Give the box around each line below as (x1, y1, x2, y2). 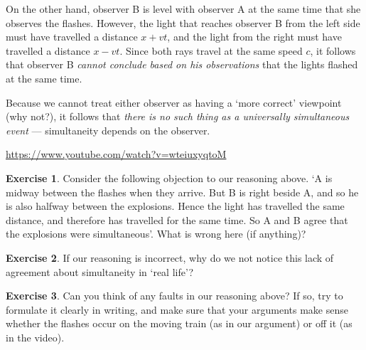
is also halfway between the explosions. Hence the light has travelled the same (6, 198, 345, 213)
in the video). (6, 329, 65, 344)
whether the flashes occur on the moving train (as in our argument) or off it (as (6, 316, 352, 331)
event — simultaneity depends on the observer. (6, 122, 210, 137)
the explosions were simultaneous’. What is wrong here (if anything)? (6, 226, 306, 241)
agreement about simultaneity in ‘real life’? (6, 264, 194, 279)
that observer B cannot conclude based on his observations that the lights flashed (6, 57, 358, 72)
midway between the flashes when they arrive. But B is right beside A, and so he (6, 184, 359, 199)
